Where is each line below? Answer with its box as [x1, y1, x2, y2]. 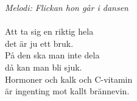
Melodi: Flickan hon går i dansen [5, 1, 128, 13]
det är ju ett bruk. [5, 37, 74, 49]
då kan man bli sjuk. [5, 60, 82, 73]
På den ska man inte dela [5, 49, 100, 61]
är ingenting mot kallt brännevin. [5, 85, 130, 97]
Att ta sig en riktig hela [5, 25, 94, 38]
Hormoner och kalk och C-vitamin [5, 72, 133, 85]
